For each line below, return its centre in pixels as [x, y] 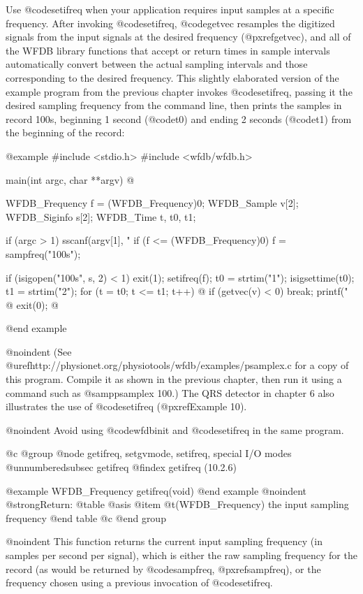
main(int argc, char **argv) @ [70, 179]
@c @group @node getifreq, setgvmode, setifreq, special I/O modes [149, 453]
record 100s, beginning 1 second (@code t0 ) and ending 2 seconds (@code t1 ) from [179, 118]
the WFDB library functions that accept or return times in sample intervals [168, 50]
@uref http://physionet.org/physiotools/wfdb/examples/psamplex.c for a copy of [177, 365]
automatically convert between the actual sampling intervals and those [157, 64]
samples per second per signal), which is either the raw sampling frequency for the [181, 555]
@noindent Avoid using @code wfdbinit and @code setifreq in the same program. [175, 429]
